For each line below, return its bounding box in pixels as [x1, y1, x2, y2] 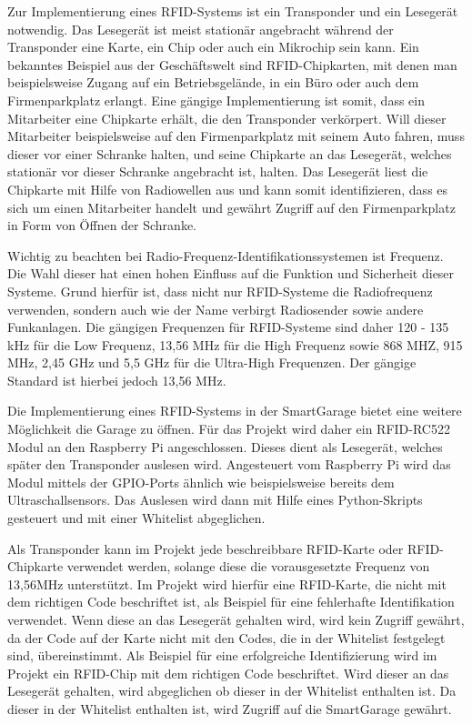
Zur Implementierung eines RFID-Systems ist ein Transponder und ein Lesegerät [7, 2, 458, 20]
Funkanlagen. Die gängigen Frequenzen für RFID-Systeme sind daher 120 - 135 [7, 317, 449, 337]
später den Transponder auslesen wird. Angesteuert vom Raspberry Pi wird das [7, 455, 451, 474]
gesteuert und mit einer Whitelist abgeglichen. [7, 508, 266, 528]
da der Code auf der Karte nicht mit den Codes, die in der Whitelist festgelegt [7, 628, 446, 647]
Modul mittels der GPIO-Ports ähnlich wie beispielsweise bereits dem [7, 472, 395, 491]
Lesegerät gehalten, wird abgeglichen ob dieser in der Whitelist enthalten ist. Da [7, 681, 457, 700]
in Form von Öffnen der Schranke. [7, 216, 196, 235]
